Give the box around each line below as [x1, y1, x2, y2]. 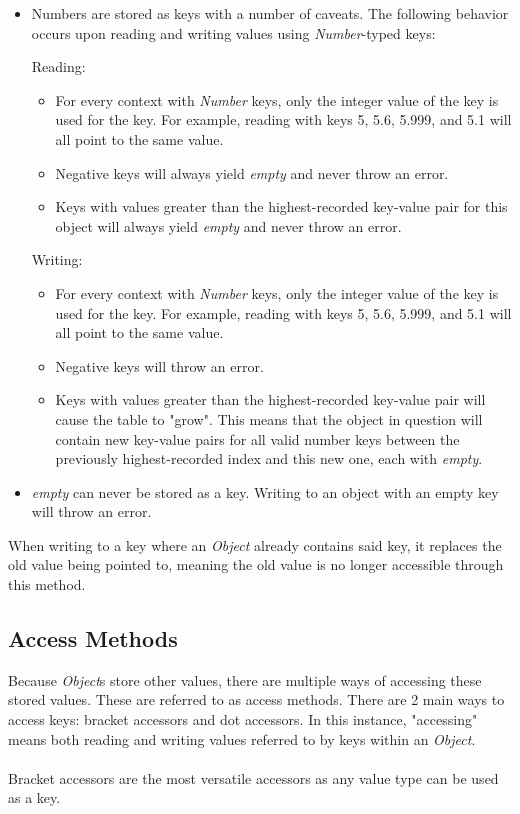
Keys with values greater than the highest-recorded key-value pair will [55, 389, 486, 410]
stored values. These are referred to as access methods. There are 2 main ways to [8, 689, 505, 710]
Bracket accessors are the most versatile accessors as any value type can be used [8, 767, 499, 788]
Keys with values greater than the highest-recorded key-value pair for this [55, 196, 508, 217]
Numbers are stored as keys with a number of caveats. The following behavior [31, 3, 509, 23]
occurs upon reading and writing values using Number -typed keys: [31, 22, 436, 43]
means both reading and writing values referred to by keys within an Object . [8, 728, 476, 749]
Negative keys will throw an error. [55, 355, 264, 376]
